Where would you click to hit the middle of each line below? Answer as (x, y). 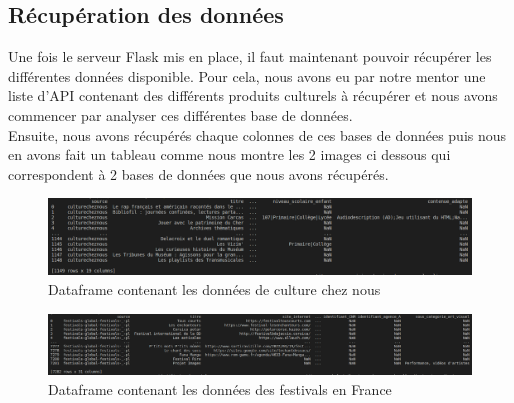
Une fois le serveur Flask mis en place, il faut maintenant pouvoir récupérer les (250, 56)
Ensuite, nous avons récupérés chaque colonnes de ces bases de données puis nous (257, 134)
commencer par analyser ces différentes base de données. (180, 114)
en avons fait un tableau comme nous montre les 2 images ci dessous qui (229, 154)
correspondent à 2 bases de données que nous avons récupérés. (198, 173)
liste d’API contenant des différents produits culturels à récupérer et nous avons (253, 95)
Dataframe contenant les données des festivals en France (220, 388)
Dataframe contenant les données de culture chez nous (214, 288)
